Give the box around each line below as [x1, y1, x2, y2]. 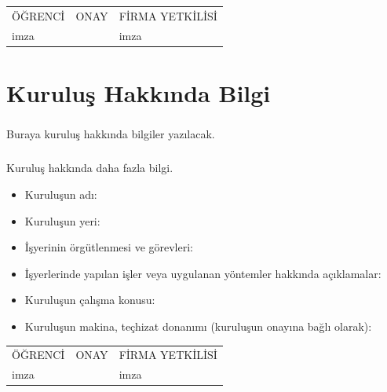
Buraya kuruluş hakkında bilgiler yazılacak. [6, 126, 215, 142]
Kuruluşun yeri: [24, 212, 100, 229]
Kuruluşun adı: [24, 186, 97, 202]
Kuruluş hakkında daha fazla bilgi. [6, 159, 173, 176]
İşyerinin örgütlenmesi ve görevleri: [24, 239, 193, 255]
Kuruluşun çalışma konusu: [24, 291, 155, 308]
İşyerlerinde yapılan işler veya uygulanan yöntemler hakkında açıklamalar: [24, 265, 382, 281]
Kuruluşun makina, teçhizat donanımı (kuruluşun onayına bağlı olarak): [24, 317, 372, 334]
